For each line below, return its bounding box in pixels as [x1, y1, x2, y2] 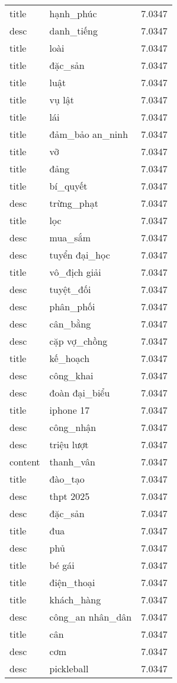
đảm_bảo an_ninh [49, 127, 128, 141]
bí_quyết [49, 179, 88, 193]
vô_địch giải [49, 265, 101, 279]
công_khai [49, 369, 94, 382]
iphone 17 [49, 403, 90, 417]
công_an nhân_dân [49, 610, 132, 624]
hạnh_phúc [49, 7, 97, 20]
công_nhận [49, 420, 96, 434]
